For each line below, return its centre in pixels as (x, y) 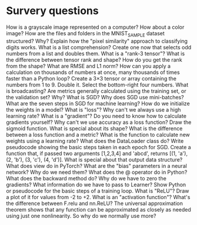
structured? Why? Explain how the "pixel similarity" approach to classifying (97, 41)
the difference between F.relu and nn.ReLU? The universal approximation (95, 203)
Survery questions (52, 11)
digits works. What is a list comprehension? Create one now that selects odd (99, 47)
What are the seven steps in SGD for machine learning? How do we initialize (98, 103)
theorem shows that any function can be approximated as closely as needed (98, 209)
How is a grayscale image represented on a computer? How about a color (95, 27)
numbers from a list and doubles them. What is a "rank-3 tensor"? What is (96, 53)
